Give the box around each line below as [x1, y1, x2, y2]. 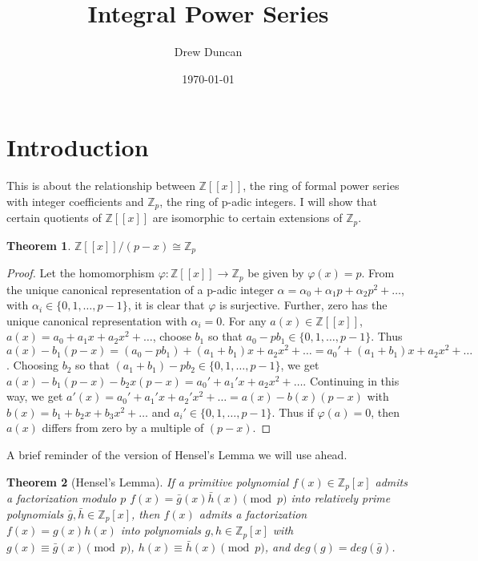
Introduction [6, 131, 149, 163]
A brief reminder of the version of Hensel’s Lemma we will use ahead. [6, 446, 347, 463]
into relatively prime [291, 490, 391, 507]
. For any [222, 312, 267, 329]
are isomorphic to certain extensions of [152, 209, 343, 226]
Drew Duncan [174, 43, 243, 60]
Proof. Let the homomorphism [6, 264, 155, 281]
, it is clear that [127, 297, 205, 313]
